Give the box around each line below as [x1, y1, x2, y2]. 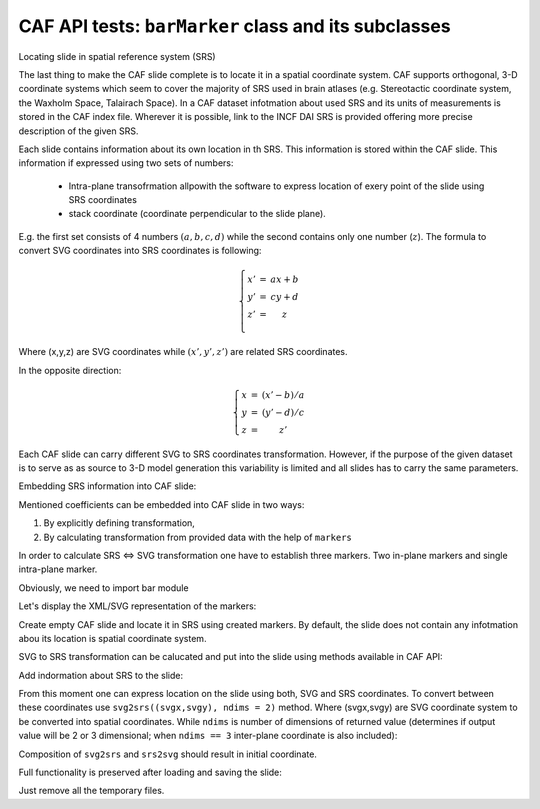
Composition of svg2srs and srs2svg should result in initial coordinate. [18, 748, 317, 760]
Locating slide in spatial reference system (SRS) [18, 50, 216, 62]
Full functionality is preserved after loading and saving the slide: [18, 766, 282, 779]
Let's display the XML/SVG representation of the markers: [18, 600, 257, 612]
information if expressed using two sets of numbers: [18, 157, 234, 169]
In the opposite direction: [18, 364, 122, 376]
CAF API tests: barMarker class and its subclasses [18, 15, 451, 37]
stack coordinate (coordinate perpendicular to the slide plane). [68, 208, 327, 220]
